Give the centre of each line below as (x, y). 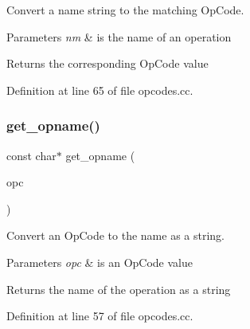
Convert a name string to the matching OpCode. (125, 10)
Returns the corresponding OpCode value (107, 63)
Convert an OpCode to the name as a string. (115, 235)
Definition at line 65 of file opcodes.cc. (100, 90)
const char (31, 155)
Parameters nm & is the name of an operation (119, 36)
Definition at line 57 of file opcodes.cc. (100, 316)
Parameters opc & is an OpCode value (100, 262)
